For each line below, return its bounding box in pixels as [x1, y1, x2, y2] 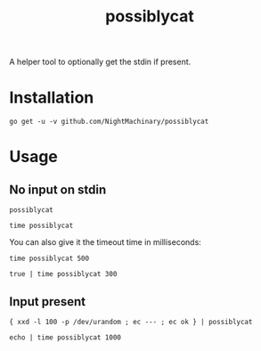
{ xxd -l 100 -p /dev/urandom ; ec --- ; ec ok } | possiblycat [9, 317, 253, 326]
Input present [9, 294, 86, 309]
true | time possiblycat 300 [9, 270, 118, 279]
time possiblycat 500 [9, 254, 90, 264]
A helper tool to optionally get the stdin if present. [9, 56, 192, 68]
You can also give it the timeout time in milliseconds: [9, 237, 202, 248]
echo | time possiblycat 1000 [9, 332, 122, 342]
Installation [9, 87, 94, 108]
